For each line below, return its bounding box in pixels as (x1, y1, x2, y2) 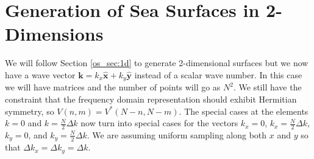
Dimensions (5, 21, 104, 46)
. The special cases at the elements (179, 104, 309, 117)
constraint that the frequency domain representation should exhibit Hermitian (5, 92, 297, 105)
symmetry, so (5, 104, 54, 117)
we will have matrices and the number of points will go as (5, 81, 221, 93)
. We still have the (234, 81, 302, 93)
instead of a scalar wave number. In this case (134, 68, 302, 81)
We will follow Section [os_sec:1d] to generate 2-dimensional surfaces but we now (5, 56, 309, 69)
